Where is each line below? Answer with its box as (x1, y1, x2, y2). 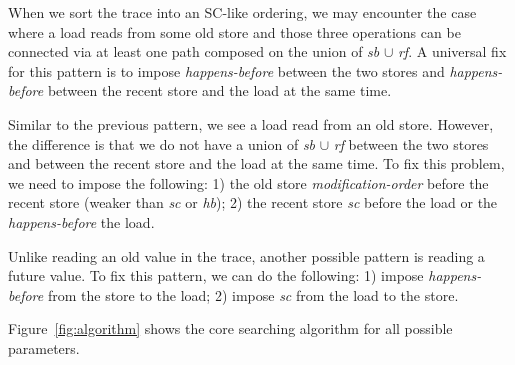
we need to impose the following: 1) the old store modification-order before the (8, 172, 489, 193)
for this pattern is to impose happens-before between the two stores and (8, 60, 445, 81)
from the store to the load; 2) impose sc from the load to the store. (47, 284, 459, 305)
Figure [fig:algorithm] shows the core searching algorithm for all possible (8, 318, 453, 339)
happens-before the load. (8, 211, 155, 232)
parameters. (8, 337, 80, 358)
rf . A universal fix (397, 41, 507, 62)
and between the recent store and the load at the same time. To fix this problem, (8, 153, 505, 174)
